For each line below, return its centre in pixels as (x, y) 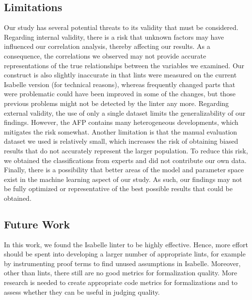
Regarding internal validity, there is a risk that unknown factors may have (114, 37)
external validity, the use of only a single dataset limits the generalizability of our (125, 112)
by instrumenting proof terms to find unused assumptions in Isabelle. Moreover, (122, 263)
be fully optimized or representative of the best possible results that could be (118, 188)
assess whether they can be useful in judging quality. (82, 292)
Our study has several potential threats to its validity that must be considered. (121, 27)
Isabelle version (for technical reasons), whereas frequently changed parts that (120, 84)
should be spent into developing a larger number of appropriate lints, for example (125, 254)
